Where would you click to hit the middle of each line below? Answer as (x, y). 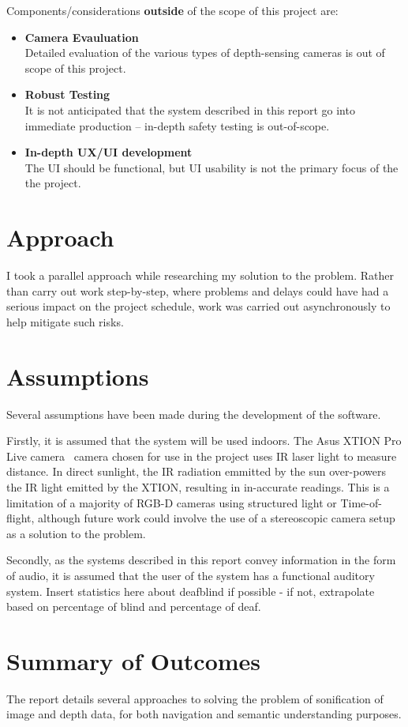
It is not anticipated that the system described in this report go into (190, 109)
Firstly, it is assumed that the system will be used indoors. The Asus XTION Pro (204, 441)
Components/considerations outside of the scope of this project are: (172, 10)
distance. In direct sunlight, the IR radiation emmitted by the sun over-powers (196, 471)
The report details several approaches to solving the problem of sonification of (195, 698)
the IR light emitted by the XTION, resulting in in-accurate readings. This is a (198, 486)
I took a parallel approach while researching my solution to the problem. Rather (200, 275)
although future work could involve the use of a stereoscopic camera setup (217, 518)
